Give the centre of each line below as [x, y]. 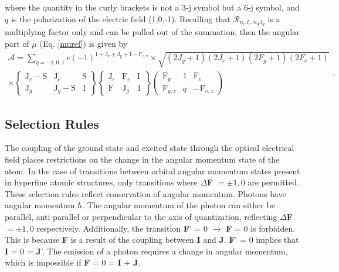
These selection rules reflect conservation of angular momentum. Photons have [145, 193]
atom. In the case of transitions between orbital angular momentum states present [152, 171]
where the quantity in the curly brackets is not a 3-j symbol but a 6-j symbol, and [152, 7]
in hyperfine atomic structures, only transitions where [101, 182]
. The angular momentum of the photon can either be [179, 205]
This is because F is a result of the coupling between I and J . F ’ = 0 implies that [152, 240]
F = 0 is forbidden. [261, 228]
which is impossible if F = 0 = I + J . [73, 262]
